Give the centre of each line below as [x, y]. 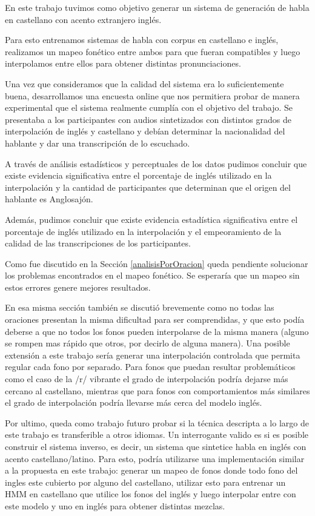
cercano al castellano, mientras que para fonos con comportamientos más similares [157, 390]
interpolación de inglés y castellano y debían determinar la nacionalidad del [145, 131]
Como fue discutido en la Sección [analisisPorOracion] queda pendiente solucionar [157, 263]
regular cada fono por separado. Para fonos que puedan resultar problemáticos [150, 367]
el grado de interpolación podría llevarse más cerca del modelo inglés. [134, 402]
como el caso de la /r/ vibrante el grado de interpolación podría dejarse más [147, 379]
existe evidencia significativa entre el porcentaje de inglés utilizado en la [138, 175]
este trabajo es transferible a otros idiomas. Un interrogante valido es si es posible [157, 435]
